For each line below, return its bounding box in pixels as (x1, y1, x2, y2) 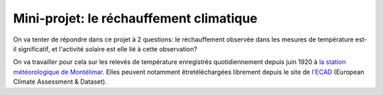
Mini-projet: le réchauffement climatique (13, 11, 258, 26)
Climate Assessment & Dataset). (13, 77, 107, 86)
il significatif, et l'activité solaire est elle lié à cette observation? (13, 44, 198, 53)
